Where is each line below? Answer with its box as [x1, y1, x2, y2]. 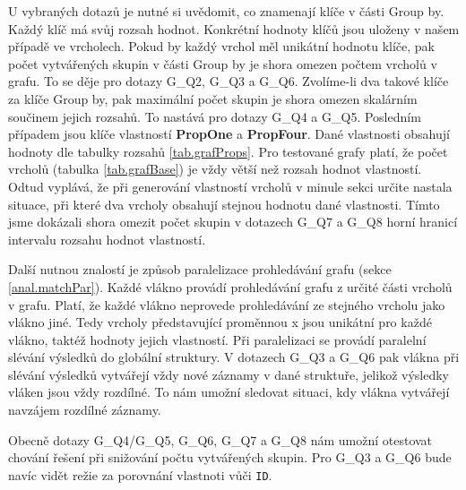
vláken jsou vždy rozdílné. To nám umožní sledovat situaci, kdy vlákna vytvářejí [8, 383, 450, 401]
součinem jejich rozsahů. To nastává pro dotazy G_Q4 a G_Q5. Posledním [8, 107, 421, 125]
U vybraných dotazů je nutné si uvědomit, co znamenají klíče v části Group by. [8, 2, 444, 20]
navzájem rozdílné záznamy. [8, 400, 161, 419]
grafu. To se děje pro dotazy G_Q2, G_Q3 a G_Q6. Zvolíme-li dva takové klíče [8, 72, 449, 90]
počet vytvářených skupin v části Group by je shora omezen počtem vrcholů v [8, 54, 437, 73]
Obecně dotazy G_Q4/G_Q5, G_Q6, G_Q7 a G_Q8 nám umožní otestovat [8, 430, 433, 449]
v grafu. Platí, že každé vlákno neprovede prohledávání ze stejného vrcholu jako [8, 295, 445, 314]
